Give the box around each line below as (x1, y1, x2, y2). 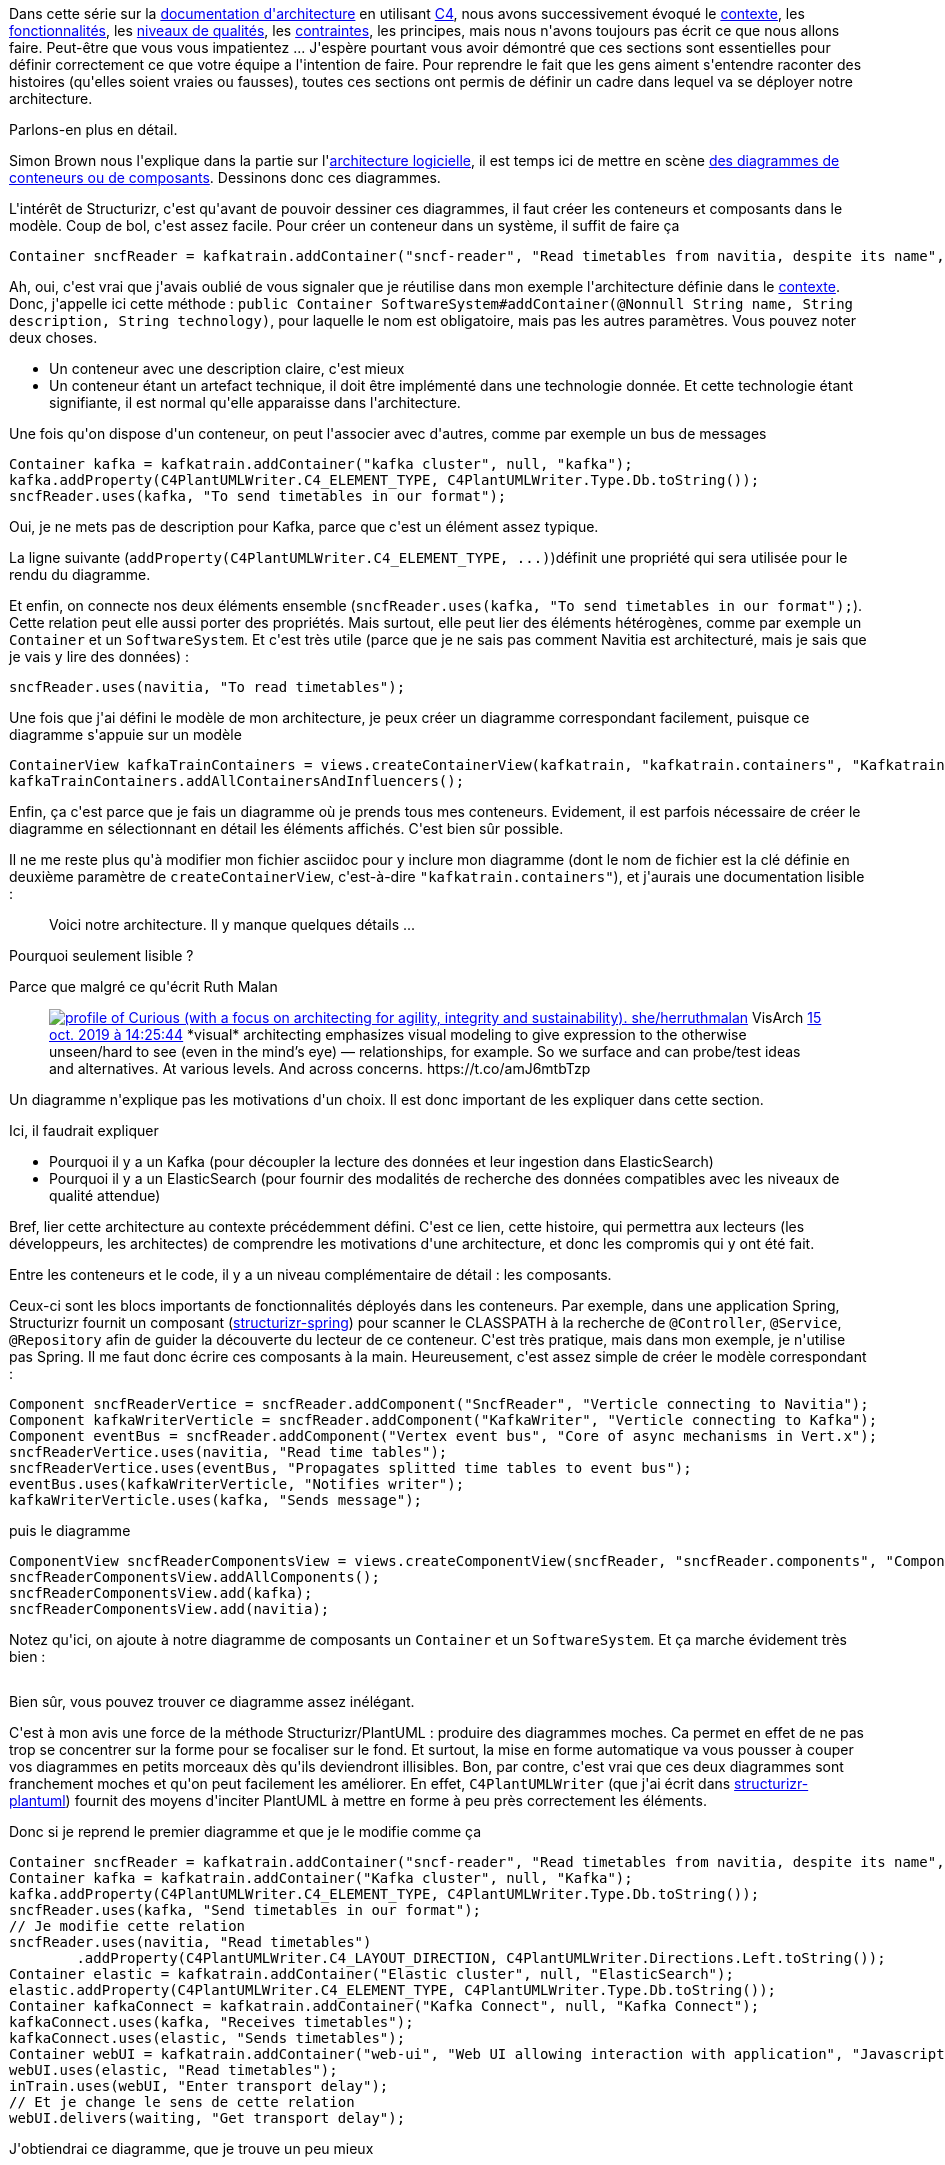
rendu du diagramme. (9, 566, 151, 583)
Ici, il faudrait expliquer (9, 1122, 159, 1139)
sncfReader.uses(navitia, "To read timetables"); (9, 679, 406, 695)
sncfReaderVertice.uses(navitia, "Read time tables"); (9, 1444, 448, 1460)
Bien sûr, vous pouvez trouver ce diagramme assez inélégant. (9, 1693, 415, 1710)
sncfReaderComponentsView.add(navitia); (9, 1601, 330, 1617)
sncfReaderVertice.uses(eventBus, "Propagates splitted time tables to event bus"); (9, 1460, 692, 1476)
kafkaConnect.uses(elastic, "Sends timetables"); (9, 2030, 406, 2046)
